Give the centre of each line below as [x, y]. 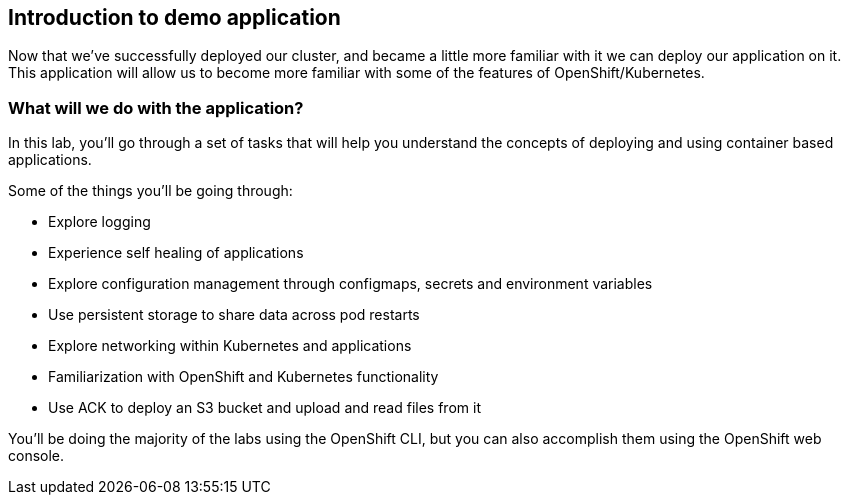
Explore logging [99, 222]
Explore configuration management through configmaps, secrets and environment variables [350, 284]
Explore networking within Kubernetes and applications [230, 346]
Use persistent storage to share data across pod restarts [234, 315]
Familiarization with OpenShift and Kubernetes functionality [243, 377]
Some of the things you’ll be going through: [150, 191]
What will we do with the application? [156, 107]
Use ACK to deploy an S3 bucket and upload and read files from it [264, 408]
